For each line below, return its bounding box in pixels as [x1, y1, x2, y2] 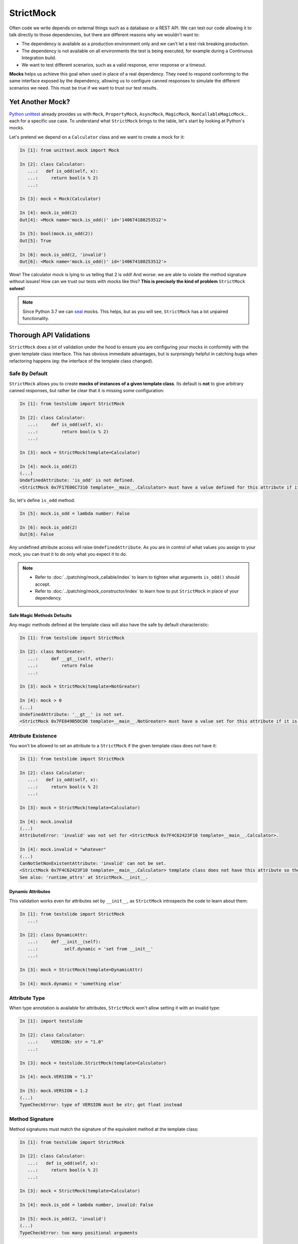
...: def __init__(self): [27, 939, 101, 945]
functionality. [22, 315, 50, 321]
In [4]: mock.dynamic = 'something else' [19, 981, 122, 986]
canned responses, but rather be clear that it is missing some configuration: [9, 388, 164, 394]
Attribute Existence [9, 732, 57, 739]
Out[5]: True [19, 238, 52, 243]
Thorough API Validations [9, 331, 90, 339]
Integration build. [21, 55, 57, 61]
